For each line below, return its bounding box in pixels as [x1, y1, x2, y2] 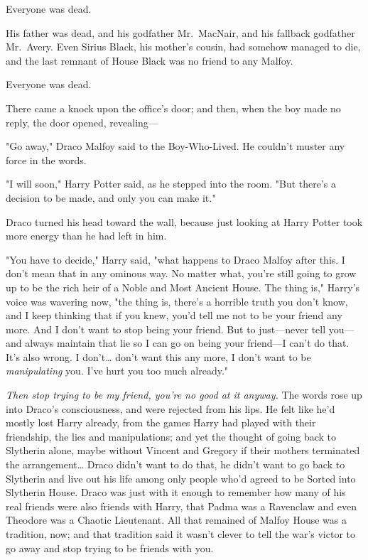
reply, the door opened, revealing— [6, 114, 158, 129]
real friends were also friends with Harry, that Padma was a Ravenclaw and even [6, 498, 357, 513]
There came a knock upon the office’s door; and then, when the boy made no [6, 100, 341, 115]
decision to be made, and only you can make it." [6, 190, 216, 205]
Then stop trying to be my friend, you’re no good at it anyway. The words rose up [6, 387, 362, 402]
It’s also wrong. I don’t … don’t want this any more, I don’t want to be [6, 349, 311, 364]
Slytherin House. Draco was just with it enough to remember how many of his [6, 485, 346, 500]
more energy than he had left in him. [6, 228, 167, 243]
